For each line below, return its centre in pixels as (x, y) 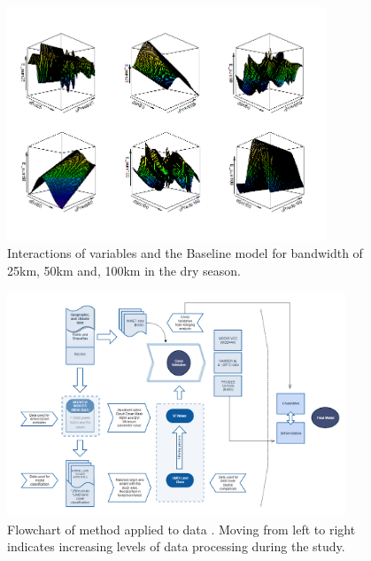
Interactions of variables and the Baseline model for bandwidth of (185, 253)
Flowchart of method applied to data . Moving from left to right (182, 529)
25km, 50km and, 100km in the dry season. (124, 270)
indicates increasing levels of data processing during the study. (176, 546)
